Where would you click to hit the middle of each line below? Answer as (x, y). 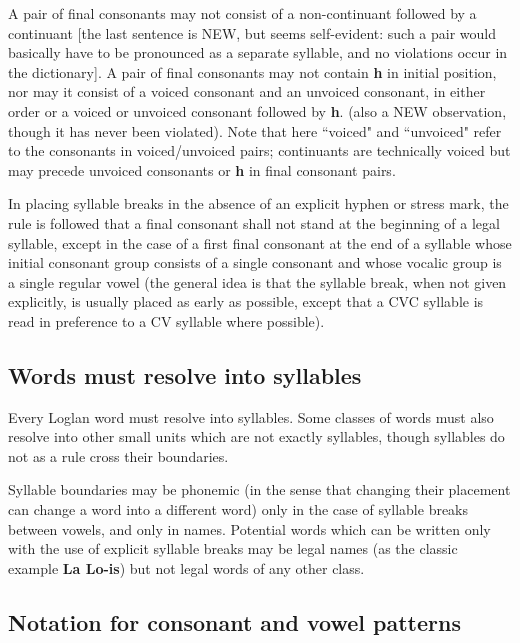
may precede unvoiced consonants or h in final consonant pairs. (202, 169)
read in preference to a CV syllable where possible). (166, 320)
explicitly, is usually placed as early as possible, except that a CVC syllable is (246, 301)
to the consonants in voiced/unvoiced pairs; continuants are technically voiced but (259, 150)
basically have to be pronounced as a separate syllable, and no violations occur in (258, 52)
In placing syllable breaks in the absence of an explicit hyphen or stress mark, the (258, 203)
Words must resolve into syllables (185, 374)
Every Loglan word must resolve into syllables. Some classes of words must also (251, 416)
